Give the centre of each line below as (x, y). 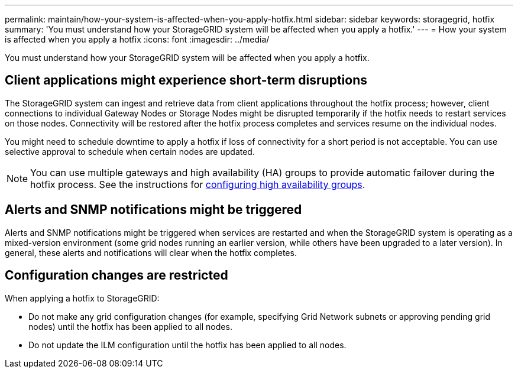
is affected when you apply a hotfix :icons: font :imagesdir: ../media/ (137, 39)
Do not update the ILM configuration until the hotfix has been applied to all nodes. (187, 345)
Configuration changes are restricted (116, 275)
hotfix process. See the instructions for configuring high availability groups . (198, 184)
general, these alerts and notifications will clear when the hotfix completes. (151, 252)
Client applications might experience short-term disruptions (186, 80)
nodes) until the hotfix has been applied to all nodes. (130, 326)
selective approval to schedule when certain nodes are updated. (130, 151)
